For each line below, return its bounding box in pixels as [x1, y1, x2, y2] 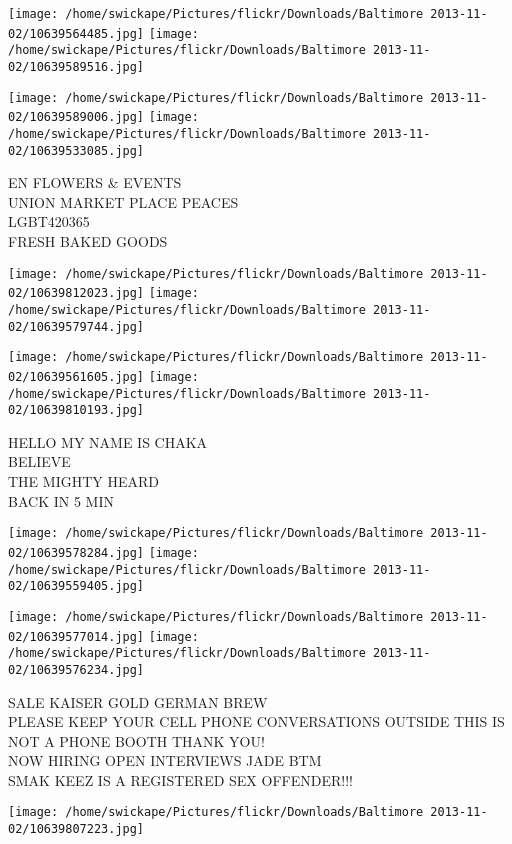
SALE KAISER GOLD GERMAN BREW [8, 691, 268, 712]
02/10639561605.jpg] [8, 369, 145, 384]
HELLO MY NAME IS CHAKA [8, 431, 208, 452]
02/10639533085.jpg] [8, 143, 145, 158]
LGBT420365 [8, 211, 90, 232]
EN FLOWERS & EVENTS [8, 172, 182, 193]
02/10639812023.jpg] [8, 286, 145, 301]
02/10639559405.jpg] [8, 579, 145, 594]
